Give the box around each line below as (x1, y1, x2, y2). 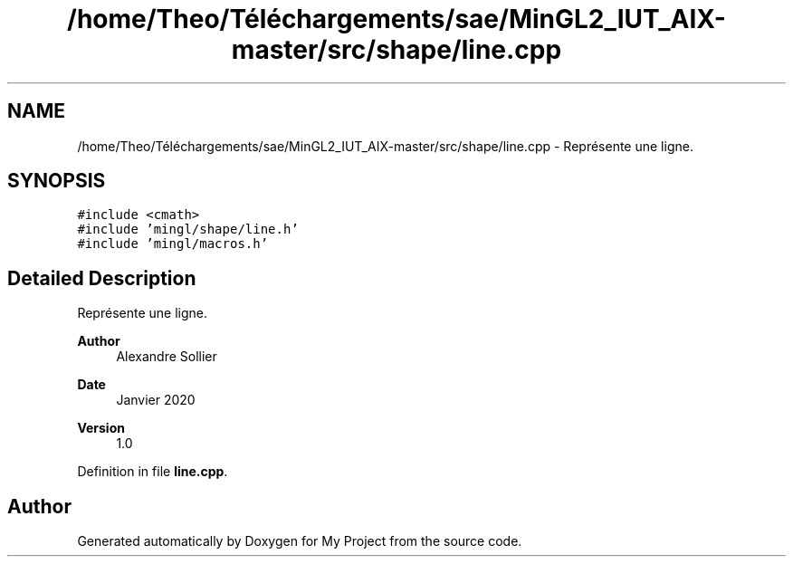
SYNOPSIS (7, 169, 106, 193)
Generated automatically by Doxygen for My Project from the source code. (77, 533, 522, 550)
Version (77, 420, 125, 436)
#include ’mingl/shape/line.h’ (77, 222, 299, 237)
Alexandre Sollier (116, 349, 217, 365)
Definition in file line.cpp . (77, 464, 228, 480)
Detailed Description (7, 266, 196, 290)
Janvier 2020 (116, 392, 196, 408)
